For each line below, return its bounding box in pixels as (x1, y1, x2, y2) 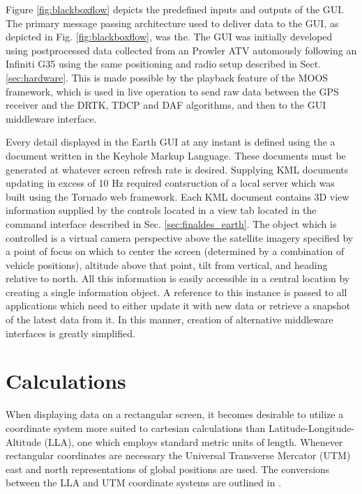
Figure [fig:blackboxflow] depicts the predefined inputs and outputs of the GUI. (6, 2, 345, 16)
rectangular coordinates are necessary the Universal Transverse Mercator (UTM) (6, 448, 351, 463)
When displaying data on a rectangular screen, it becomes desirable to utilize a (6, 407, 344, 422)
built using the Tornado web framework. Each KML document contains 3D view (6, 189, 349, 203)
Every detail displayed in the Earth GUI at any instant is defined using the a (6, 134, 335, 149)
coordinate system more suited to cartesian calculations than (6, 420, 266, 435)
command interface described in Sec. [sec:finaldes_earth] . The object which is (6, 216, 337, 231)
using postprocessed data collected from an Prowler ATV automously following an (6, 43, 357, 57)
